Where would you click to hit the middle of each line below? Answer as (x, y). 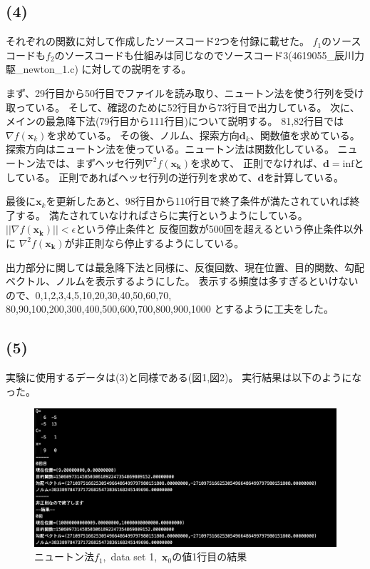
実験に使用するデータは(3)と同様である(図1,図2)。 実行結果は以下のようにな (184, 377)
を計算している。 (304, 177)
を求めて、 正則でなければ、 (256, 162)
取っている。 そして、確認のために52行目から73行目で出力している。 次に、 (183, 107)
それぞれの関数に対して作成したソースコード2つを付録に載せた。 (158, 41)
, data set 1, (130, 557)
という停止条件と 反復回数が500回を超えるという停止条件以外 (220, 229)
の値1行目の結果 (210, 557)
